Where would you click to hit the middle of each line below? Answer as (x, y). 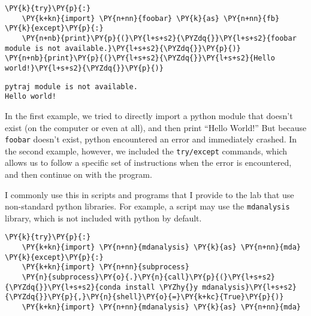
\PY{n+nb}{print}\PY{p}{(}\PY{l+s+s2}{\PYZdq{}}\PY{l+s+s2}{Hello (140, 58)
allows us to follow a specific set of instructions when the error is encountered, (148, 162)
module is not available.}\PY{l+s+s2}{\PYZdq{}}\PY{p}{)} (123, 48)
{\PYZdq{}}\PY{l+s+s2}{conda (63, 287)
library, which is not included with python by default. (103, 218)
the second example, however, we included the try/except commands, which (146, 151)
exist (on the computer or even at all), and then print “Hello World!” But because (156, 127)
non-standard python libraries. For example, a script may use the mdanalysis (147, 206)
